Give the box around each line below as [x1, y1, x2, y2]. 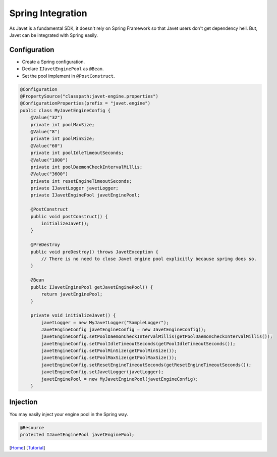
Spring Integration [9, 8, 88, 19]
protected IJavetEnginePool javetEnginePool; [20, 432, 135, 437]
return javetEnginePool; [41, 291, 103, 297]
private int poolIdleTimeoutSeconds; [30, 150, 124, 156]
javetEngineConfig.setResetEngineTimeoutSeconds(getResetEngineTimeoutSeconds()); [41, 362, 252, 368]
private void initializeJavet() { [30, 313, 116, 318]
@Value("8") [30, 129, 61, 134]
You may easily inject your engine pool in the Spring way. [9, 411, 128, 417]
